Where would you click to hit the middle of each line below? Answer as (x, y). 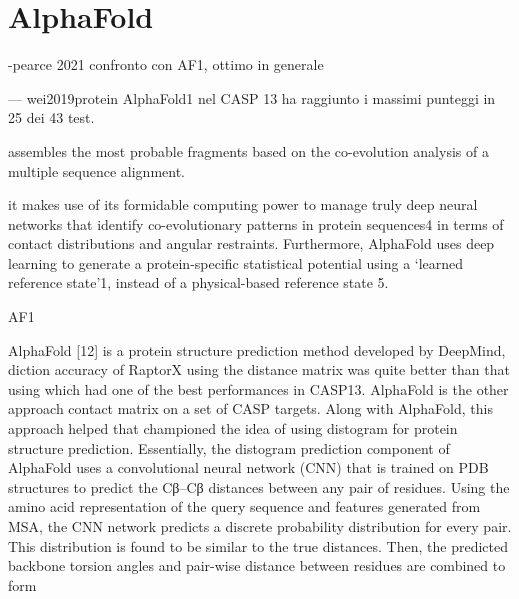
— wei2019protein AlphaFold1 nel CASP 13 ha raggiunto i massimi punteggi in (252, 97)
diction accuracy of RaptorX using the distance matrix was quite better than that (259, 369)
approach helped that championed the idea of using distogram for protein (233, 428)
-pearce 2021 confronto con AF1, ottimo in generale (166, 64)
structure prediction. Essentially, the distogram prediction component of (229, 447)
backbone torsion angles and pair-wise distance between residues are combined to (257, 565)
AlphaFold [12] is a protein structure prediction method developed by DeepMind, (257, 349)
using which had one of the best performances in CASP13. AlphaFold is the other (258, 388)
